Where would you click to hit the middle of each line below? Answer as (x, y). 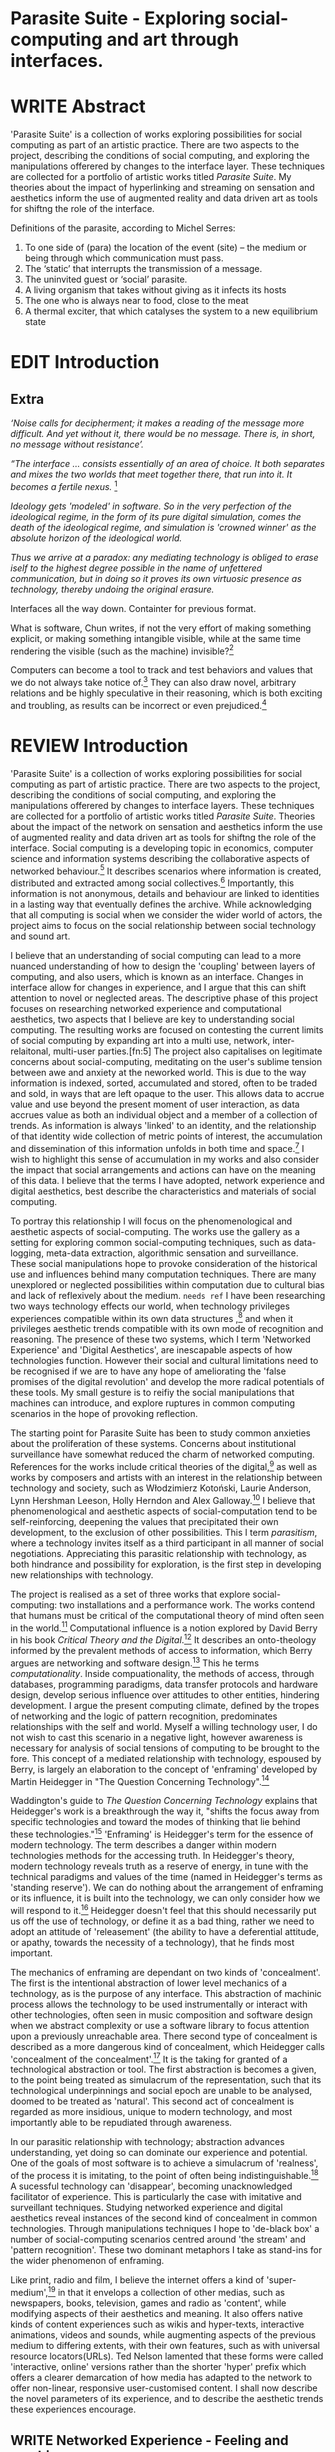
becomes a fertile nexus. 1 (64, 485)
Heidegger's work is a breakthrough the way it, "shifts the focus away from (165, 1811)
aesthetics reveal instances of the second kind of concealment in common (164, 2218)
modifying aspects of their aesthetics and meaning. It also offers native (156, 2313)
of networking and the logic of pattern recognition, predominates (144, 1716)
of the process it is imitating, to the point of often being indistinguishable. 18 (164, 2174)
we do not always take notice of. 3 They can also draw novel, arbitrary (153, 682)
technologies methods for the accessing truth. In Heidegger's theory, (152, 1855)
